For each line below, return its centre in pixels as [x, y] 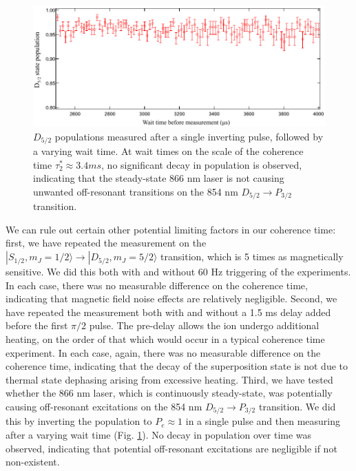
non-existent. [33, 462]
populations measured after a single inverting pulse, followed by [189, 136]
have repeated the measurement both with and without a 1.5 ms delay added [168, 312]
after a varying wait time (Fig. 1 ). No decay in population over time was [159, 435]
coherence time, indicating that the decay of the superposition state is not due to [177, 366]
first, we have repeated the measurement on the [106, 243]
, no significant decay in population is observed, [202, 164]
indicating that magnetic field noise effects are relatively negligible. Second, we [171, 299]
